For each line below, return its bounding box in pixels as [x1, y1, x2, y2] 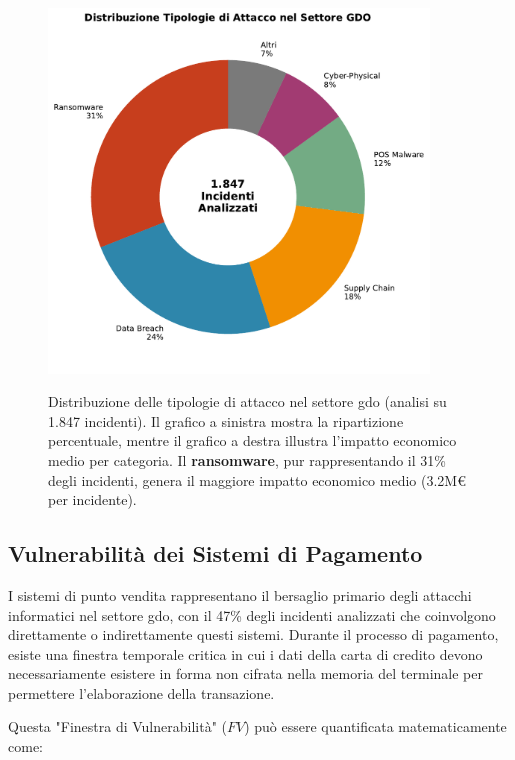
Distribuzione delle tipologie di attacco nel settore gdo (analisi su [48, 391, 447, 412]
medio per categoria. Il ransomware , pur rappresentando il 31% [48, 449, 446, 470]
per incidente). [48, 489, 137, 510]
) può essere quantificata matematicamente [244, 716, 507, 737]
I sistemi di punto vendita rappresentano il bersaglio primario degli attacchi [8, 584, 472, 605]
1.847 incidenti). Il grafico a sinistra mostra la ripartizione [48, 410, 404, 431]
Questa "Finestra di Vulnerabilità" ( [8, 716, 227, 737]
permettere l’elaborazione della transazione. [8, 682, 275, 703]
